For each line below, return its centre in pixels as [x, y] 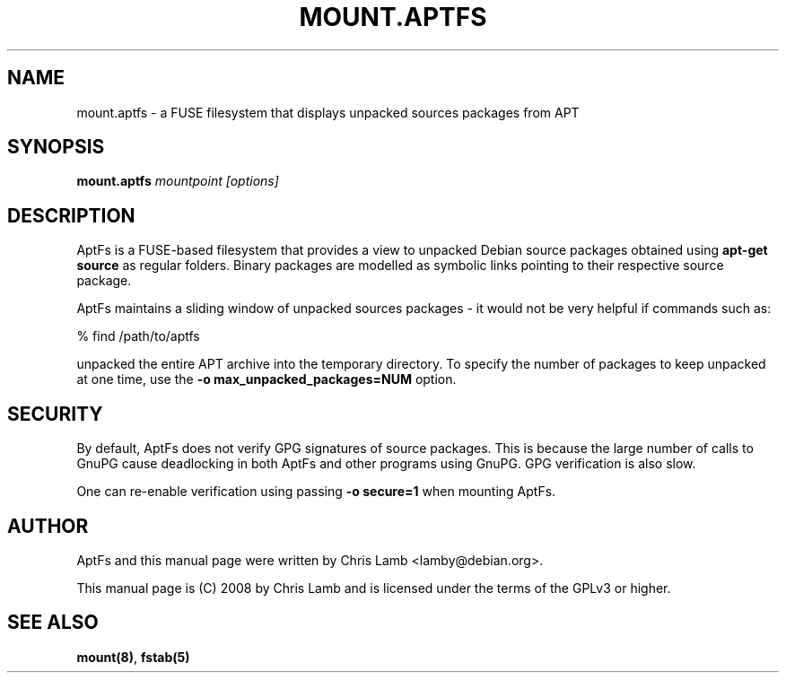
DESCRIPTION [71, 215]
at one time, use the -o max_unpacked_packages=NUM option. [266, 379]
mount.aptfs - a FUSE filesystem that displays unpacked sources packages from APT [328, 112]
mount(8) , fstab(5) [133, 657]
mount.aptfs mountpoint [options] [178, 181]
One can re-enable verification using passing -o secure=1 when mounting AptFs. [316, 492]
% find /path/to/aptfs [138, 336]
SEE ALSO [53, 623]
